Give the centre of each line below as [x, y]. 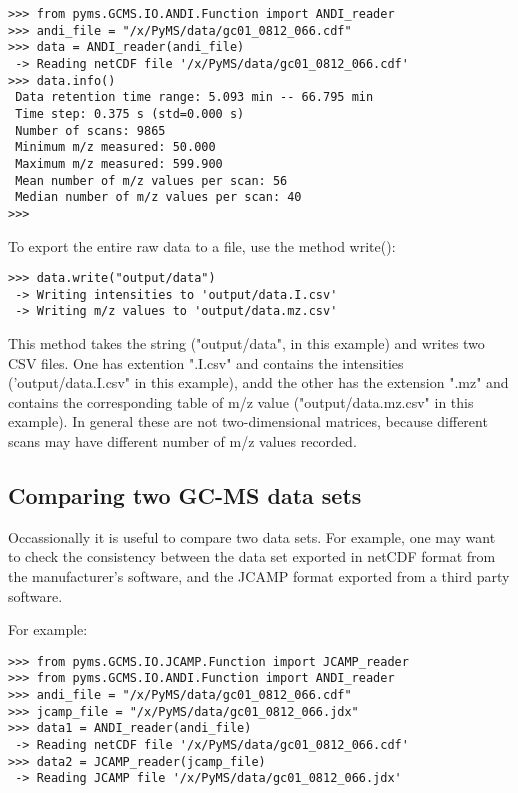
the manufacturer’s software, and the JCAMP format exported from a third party [259, 576]
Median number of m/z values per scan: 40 [158, 197]
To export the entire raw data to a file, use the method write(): [202, 245]
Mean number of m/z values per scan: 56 [151, 180]
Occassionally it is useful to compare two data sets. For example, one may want [252, 536]
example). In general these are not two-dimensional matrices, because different [248, 421]
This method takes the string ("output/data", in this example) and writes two [246, 343]
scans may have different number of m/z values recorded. [182, 441]
